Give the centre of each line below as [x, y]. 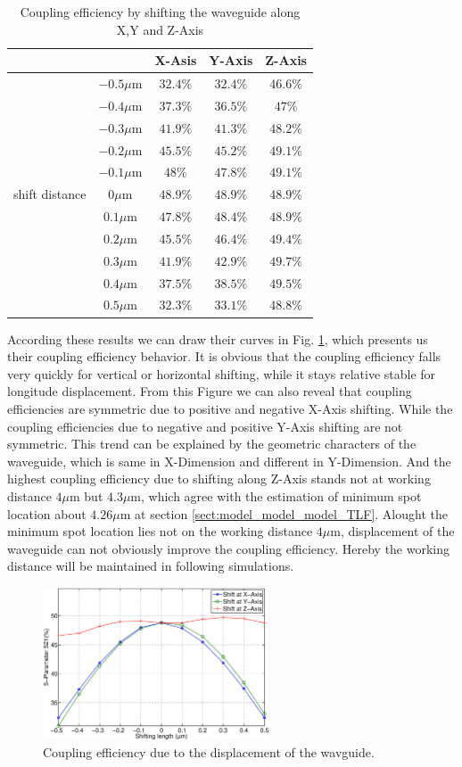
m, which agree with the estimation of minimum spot [276, 495]
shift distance [50, 194]
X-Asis [176, 60]
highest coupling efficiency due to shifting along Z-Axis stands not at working [219, 478]
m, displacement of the [392, 531]
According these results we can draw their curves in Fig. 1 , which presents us [218, 338]
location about [47, 513]
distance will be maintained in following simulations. [151, 566]
